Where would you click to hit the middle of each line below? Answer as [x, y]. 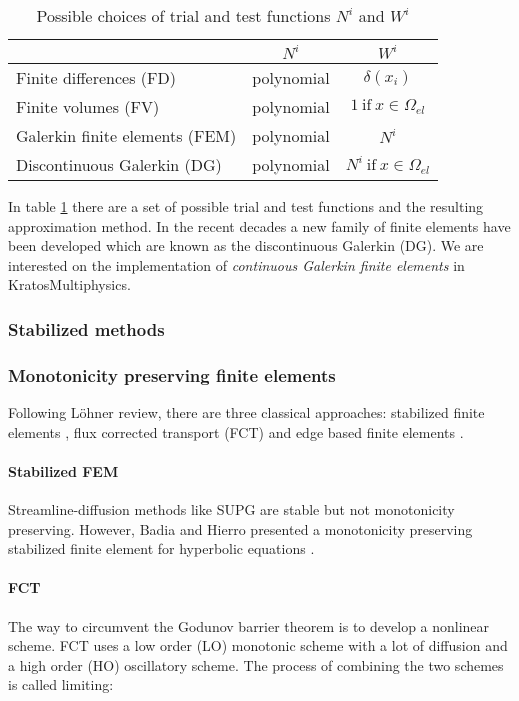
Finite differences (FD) [96, 77]
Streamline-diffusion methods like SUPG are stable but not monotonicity [231, 509]
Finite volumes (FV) [88, 106]
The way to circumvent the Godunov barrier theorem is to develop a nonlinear [249, 625]
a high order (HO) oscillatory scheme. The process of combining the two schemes [256, 664]
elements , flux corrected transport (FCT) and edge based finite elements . [236, 431]
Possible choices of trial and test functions [183, 15]
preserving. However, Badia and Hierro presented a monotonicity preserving [240, 528]
